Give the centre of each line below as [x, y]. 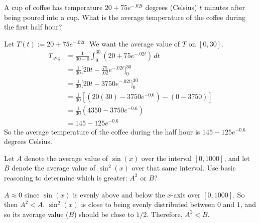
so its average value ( [36, 214]
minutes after [224, 7]
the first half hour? [33, 27]
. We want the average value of [133, 43]
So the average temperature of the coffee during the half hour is [102, 131]
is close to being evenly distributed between [148, 204]
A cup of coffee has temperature [53, 7]
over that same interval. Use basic [184, 168]
